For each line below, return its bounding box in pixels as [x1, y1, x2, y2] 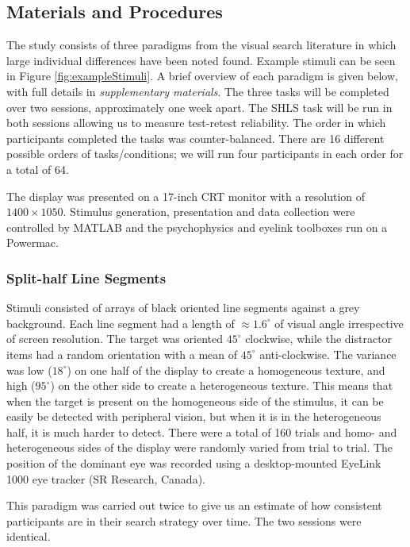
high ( [6, 377, 36, 394]
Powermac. [6, 234, 59, 251]
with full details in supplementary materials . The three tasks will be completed [6, 83, 389, 99]
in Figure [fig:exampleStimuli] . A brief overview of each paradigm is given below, [6, 67, 398, 84]
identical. [6, 528, 51, 545]
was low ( [6, 361, 52, 378]
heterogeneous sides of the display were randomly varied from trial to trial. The [6, 439, 393, 456]
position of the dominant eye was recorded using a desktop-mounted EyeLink [6, 455, 381, 472]
